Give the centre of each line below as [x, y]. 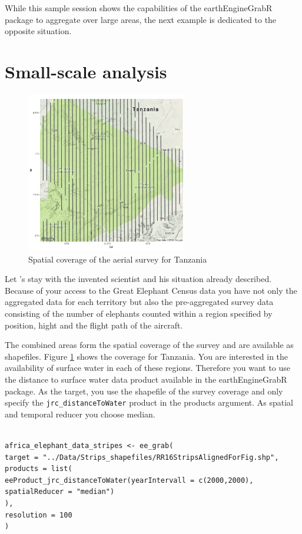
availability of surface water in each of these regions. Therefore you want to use [148, 368]
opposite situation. [38, 31]
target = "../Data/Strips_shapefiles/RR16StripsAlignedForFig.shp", [142, 457]
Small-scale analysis [86, 71]
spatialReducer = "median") [60, 492]
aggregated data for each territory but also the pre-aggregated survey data [139, 302]
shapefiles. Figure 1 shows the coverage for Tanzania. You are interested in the [147, 356]
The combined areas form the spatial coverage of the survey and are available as [149, 345]
